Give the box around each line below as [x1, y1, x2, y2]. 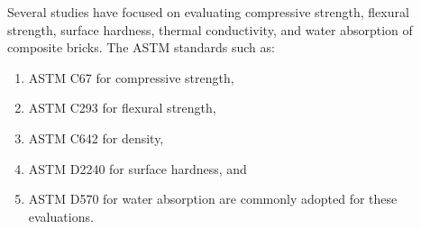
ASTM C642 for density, [28, 128, 164, 147]
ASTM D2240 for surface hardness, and [28, 159, 247, 178]
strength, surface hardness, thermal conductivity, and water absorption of [7, 20, 413, 39]
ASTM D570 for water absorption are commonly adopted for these [28, 189, 398, 208]
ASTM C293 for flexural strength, [28, 98, 216, 117]
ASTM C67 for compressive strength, [28, 68, 234, 87]
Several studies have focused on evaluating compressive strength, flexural [7, 3, 409, 21]
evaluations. [28, 206, 94, 225]
